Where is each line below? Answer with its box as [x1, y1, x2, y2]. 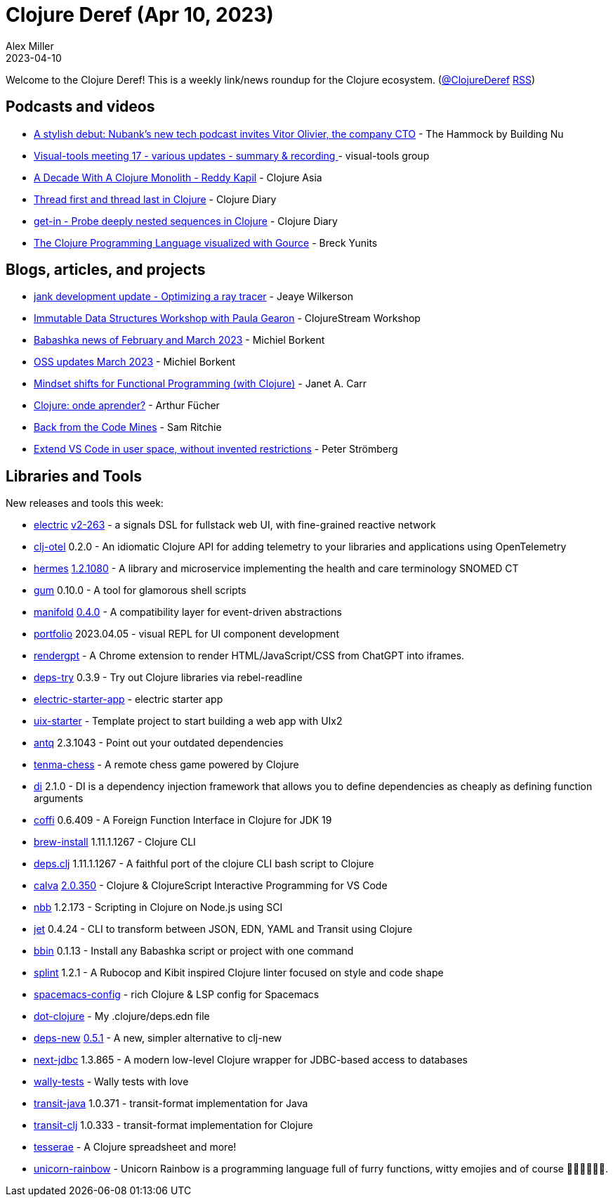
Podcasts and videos [6, 98, 155, 116]
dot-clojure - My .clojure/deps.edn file [34, 1010, 210, 1023]
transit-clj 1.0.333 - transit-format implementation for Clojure [34, 1119, 313, 1132]
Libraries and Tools [6, 467, 142, 485]
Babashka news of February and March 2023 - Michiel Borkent [34, 334, 325, 347]
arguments [34, 792, 84, 805]
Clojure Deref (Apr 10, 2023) [6, 3, 274, 27]
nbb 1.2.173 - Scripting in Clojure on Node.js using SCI [34, 901, 283, 914]
